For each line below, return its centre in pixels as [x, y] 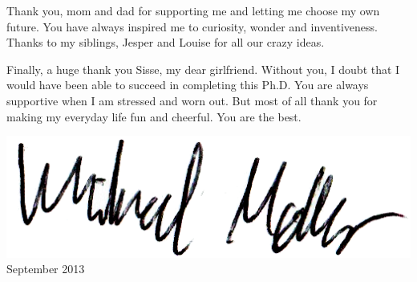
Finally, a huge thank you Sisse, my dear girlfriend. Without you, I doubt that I [203, 69]
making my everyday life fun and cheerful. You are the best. [154, 116]
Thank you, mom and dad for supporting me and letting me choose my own [193, 10]
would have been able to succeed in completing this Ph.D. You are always [188, 85]
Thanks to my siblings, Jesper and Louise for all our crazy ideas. [166, 42]
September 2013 [46, 269]
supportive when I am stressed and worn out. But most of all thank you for [192, 100]
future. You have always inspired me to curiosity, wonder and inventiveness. [192, 26]
